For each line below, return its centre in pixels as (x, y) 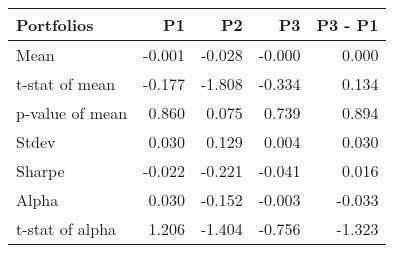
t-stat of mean (66, 83)
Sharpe (40, 170)
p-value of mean (72, 112)
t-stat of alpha (66, 228)
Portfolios (55, 24)
